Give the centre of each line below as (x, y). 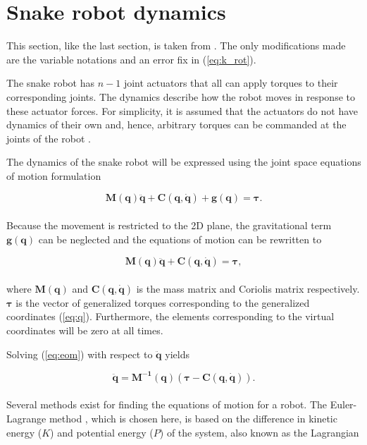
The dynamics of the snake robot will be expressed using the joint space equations (184, 162)
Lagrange (26, 418)
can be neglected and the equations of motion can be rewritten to (180, 239)
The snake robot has (51, 83)
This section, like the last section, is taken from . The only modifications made (176, 45)
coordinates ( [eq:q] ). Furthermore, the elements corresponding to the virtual (170, 316)
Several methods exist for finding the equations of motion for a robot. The (167, 404)
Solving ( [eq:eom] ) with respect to (80, 354)
